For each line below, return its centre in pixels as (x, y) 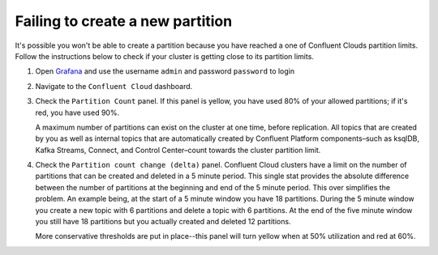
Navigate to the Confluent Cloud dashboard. (114, 86)
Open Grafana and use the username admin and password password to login (165, 71)
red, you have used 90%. (77, 113)
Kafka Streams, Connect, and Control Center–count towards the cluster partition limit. (178, 150)
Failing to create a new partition (124, 21)
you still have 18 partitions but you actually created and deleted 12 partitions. (163, 222)
